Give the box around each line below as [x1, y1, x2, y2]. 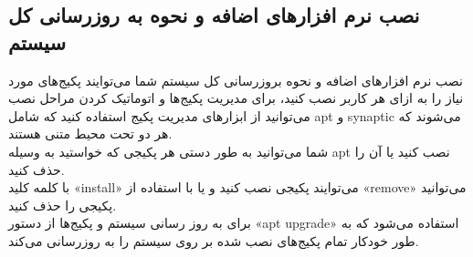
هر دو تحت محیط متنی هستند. [8, 124, 173, 143]
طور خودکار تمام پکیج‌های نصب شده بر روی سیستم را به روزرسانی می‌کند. [8, 231, 419, 250]
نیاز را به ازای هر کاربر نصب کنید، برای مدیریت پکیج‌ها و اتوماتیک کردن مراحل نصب [8, 88, 464, 108]
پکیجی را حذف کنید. [8, 195, 117, 214]
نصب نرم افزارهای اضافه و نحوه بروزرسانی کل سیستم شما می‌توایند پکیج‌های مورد [8, 70, 463, 89]
